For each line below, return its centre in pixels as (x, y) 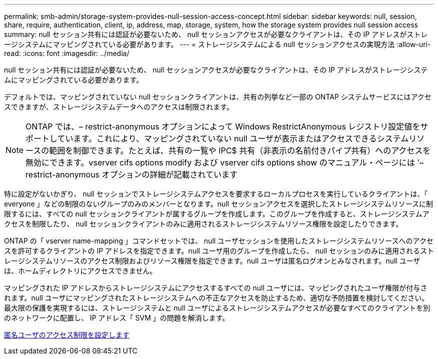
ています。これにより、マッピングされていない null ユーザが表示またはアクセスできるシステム (233, 138)
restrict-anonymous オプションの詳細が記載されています (132, 174)
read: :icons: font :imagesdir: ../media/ (67, 53)
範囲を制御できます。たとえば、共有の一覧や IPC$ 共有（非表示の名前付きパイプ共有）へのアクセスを (240, 150)
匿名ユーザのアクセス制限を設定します (67, 335)
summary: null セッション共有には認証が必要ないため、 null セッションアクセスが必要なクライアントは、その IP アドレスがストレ (216, 34)
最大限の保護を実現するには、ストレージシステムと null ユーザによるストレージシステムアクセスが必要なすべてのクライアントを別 (217, 308)
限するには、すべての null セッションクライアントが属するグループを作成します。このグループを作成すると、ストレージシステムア (217, 214)
